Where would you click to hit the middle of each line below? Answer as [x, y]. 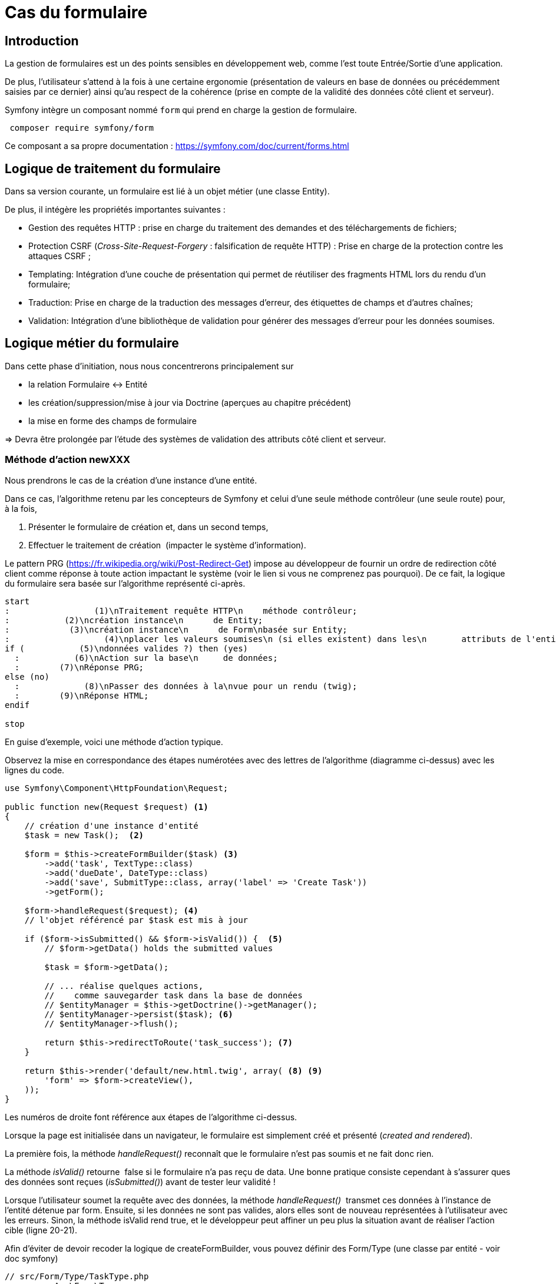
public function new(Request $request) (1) [107, 807]
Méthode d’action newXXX [68, 460]
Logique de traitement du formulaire [113, 168]
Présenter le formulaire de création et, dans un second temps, [148, 527]
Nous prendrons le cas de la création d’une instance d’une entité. [131, 480]
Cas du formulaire [76, 12]
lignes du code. [35, 770]
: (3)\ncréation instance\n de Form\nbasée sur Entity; [176, 629]
